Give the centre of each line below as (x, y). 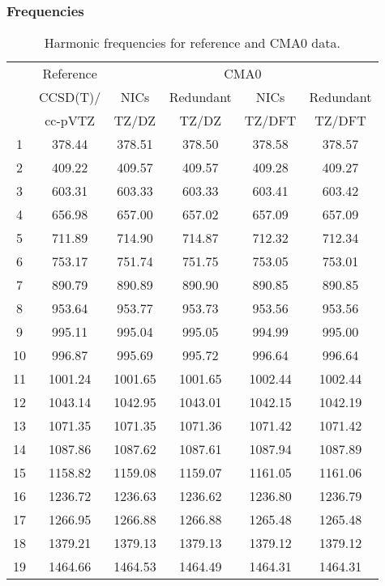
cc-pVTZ (70, 121)
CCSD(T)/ (70, 97)
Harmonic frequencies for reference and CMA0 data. (192, 43)
